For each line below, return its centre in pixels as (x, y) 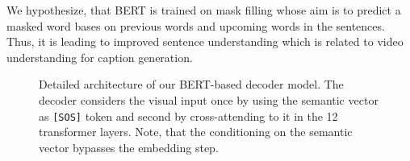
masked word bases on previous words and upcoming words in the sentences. (196, 25)
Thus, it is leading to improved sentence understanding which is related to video (205, 41)
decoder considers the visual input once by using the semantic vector (209, 99)
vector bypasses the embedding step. (129, 147)
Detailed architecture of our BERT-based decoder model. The (191, 84)
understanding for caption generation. (100, 57)
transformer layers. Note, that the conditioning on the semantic (196, 132)
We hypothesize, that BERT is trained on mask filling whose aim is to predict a (204, 10)
